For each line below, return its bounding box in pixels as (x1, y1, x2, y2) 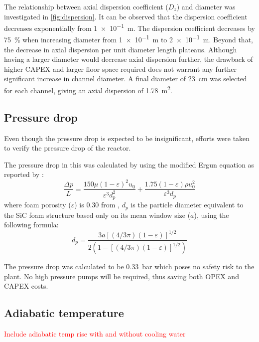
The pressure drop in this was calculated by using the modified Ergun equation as (4, 159, 255, 170)
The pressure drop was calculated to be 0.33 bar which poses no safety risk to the (4, 261, 255, 272)
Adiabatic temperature (4, 305, 124, 321)
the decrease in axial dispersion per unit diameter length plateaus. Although (4, 44, 237, 54)
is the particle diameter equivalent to (130, 199, 244, 210)
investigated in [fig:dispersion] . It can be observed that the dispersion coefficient (4, 11, 248, 21)
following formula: (4, 219, 59, 230)
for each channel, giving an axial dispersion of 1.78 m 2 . (4, 84, 172, 95)
